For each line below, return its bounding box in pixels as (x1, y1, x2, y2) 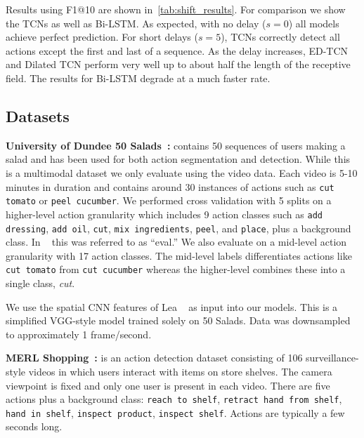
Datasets (6, 105, 70, 126)
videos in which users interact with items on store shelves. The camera (28, 364, 332, 378)
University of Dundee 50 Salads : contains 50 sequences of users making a (6, 138, 346, 152)
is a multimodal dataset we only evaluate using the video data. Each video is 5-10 (6, 165, 358, 180)
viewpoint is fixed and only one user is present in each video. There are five (6, 378, 330, 392)
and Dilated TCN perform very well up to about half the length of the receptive (6, 57, 351, 72)
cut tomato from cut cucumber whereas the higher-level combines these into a (6, 262, 346, 277)
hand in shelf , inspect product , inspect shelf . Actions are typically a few (6, 405, 345, 420)
